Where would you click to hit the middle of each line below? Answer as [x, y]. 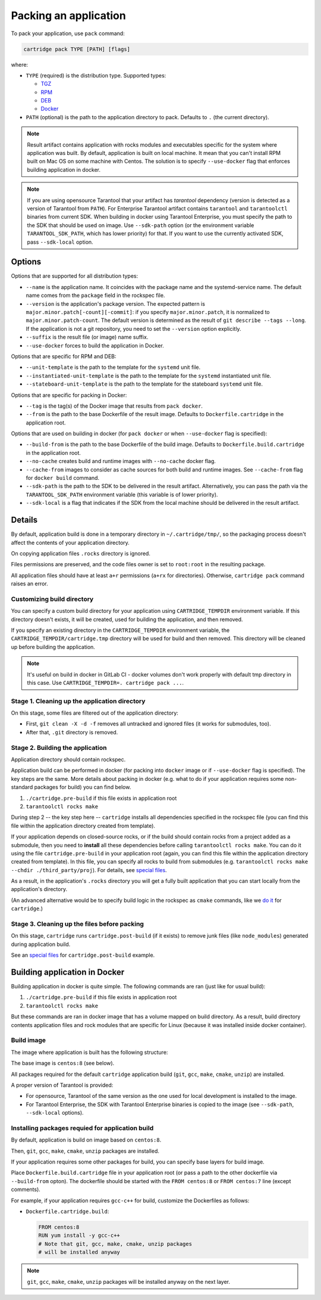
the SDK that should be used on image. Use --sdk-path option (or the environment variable [141, 225]
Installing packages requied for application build [82, 1128]
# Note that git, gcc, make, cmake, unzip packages [115, 1244]
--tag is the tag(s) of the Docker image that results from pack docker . [114, 406]
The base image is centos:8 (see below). [63, 1063]
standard [22, 787]
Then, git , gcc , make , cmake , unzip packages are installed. [85, 1151]
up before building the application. [53, 647]
